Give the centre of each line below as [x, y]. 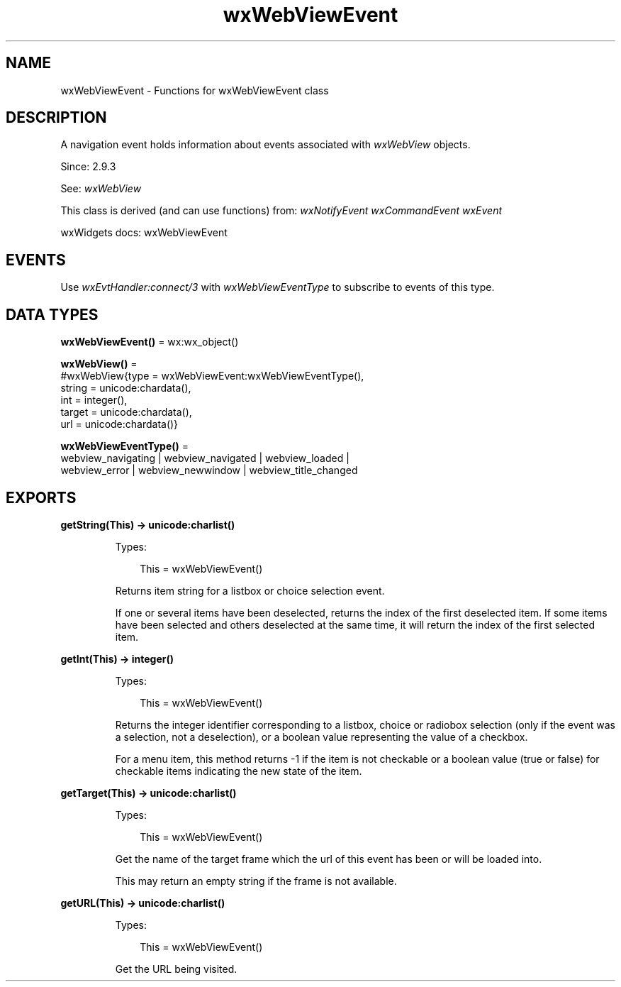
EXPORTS [41, 497]
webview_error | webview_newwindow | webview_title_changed [209, 470]
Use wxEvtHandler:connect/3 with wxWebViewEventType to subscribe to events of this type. [278, 287]
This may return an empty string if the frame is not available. [256, 881]
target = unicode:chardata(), [126, 412]
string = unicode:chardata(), [126, 388]
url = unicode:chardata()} [119, 424]
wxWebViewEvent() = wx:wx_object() [150, 342]
